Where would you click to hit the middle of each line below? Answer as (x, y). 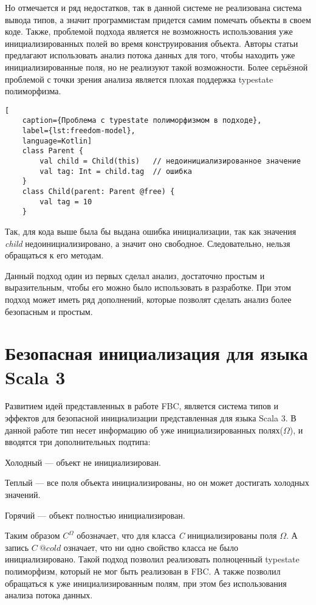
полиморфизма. (33, 91)
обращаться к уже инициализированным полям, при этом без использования (146, 583)
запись (17, 547)
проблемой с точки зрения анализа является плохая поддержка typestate (139, 79)
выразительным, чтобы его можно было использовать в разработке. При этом (148, 287)
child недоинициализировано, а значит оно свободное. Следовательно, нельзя (148, 243)
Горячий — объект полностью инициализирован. (95, 515)
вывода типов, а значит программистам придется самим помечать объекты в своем (158, 19)
